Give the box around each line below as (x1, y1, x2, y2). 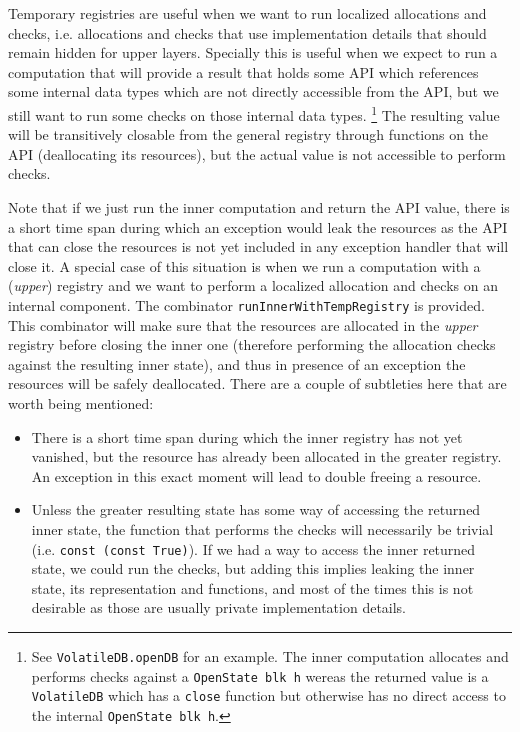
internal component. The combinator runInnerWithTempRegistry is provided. (8, 294, 485, 315)
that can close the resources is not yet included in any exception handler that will (8, 236, 509, 257)
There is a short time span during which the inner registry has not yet (31, 426, 463, 447)
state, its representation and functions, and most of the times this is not (31, 577, 474, 598)
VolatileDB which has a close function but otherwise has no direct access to (31, 685, 506, 706)
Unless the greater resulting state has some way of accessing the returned (31, 499, 481, 520)
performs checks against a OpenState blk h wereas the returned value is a (31, 665, 489, 686)
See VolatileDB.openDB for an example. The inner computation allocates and (31, 646, 509, 666)
